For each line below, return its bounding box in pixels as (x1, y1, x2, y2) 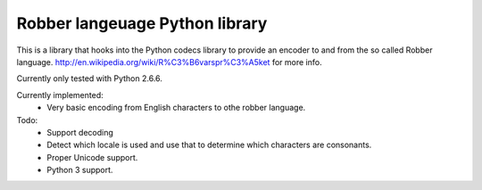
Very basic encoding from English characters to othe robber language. (46, 103, 306, 113)
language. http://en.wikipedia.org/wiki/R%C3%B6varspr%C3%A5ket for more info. (16, 56, 322, 67)
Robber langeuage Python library (16, 13, 268, 33)
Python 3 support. (46, 165, 113, 176)
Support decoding (46, 127, 113, 137)
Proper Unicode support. (46, 152, 138, 162)
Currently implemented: (16, 89, 104, 100)
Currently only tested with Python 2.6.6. (16, 73, 162, 84)
